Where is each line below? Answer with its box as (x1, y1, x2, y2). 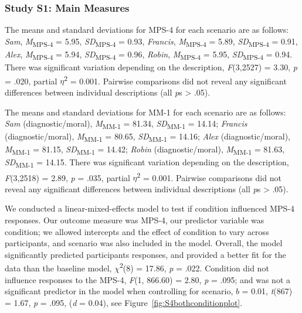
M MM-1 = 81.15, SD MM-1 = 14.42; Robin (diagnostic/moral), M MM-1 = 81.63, (5, 143, 285, 157)
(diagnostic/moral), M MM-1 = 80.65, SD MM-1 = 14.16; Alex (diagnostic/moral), (5, 130, 290, 144)
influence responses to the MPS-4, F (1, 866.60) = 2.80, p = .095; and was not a (5, 273, 291, 285)
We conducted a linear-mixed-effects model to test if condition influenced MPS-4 (5, 202, 294, 215)
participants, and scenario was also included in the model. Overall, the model (5, 237, 283, 249)
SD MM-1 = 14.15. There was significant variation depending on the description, (5, 156, 289, 170)
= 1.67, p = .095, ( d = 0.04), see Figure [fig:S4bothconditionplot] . (5, 296, 243, 308)
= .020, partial (5, 74, 57, 87)
